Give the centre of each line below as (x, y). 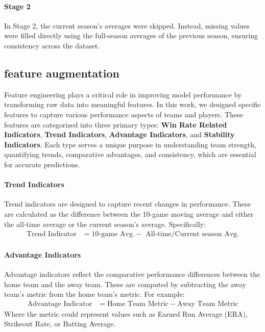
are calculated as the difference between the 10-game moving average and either (129, 213)
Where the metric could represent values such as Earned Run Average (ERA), (126, 313)
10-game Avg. (113, 234)
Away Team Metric (208, 304)
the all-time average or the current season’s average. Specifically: (105, 224)
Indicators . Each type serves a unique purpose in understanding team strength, (130, 144)
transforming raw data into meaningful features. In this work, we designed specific (133, 104)
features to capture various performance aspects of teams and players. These (124, 114)
